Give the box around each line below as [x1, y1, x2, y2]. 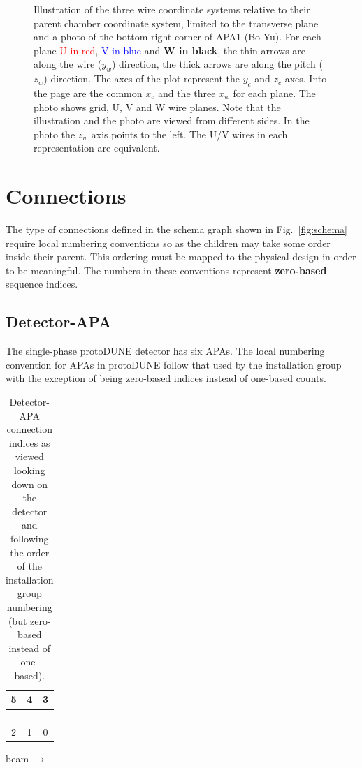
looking [14, 462, 45, 477]
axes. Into [284, 71, 327, 86]
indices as [9, 435, 50, 450]
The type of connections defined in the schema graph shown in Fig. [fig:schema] [6, 222, 347, 237]
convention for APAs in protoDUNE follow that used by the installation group [6, 357, 342, 371]
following [10, 531, 49, 545]
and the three [157, 85, 216, 100]
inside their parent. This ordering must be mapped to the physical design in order [6, 249, 356, 264]
